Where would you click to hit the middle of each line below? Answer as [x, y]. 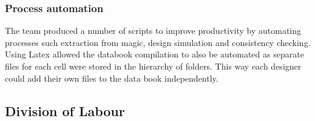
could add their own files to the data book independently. [112, 78]
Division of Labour [65, 110]
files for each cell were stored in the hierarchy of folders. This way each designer [153, 66]
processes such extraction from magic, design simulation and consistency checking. [158, 42]
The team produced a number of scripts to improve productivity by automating [153, 31]
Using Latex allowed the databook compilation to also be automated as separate [154, 54]
